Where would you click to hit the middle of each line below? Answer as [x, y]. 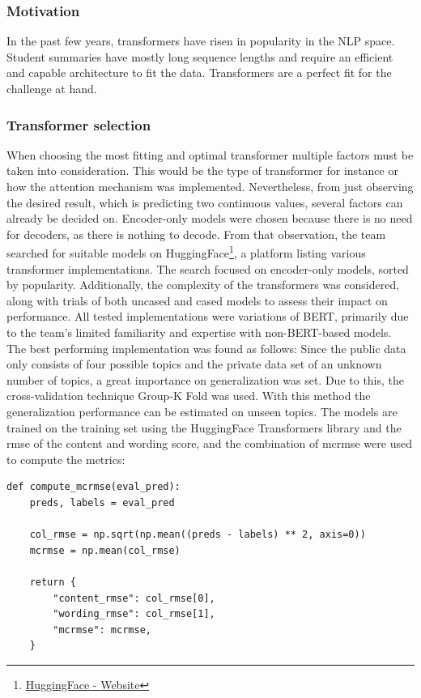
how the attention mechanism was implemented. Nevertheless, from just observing [210, 186]
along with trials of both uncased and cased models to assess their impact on [197, 300]
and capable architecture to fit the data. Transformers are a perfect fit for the [199, 72]
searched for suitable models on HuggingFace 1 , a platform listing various [186, 252]
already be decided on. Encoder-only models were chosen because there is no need [210, 218]
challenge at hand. [52, 88]
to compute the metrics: [66, 459]
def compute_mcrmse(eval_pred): [94, 487]
